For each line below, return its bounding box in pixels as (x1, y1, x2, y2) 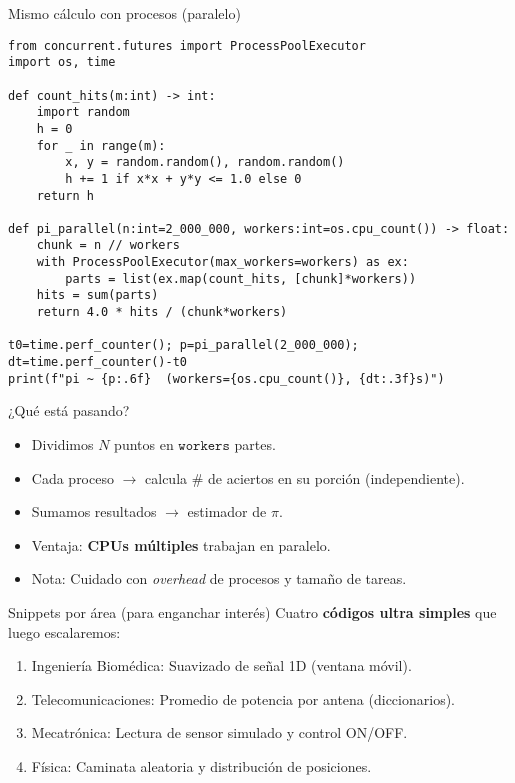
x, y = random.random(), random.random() (65, 155, 345, 170)
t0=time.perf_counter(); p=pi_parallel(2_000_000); (8, 338, 359, 353)
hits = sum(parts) (36, 288, 159, 303)
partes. (234, 433, 276, 454)
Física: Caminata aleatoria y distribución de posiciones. (31, 755, 372, 776)
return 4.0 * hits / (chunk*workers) (36, 305, 288, 320)
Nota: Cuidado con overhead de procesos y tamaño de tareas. (31, 568, 407, 589)
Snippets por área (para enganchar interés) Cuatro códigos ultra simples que (8, 601, 497, 622)
